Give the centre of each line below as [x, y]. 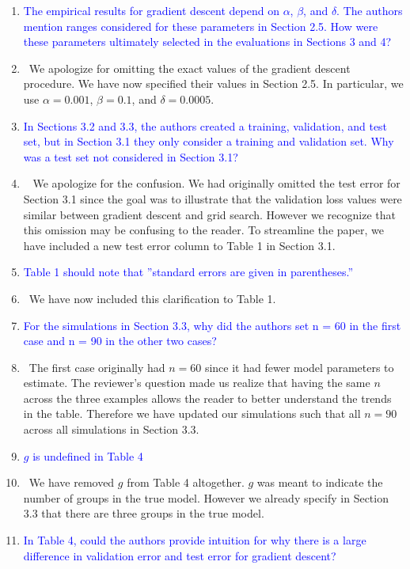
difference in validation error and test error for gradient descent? [180, 555]
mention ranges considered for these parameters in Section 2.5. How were [201, 26]
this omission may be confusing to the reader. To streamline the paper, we [203, 230]
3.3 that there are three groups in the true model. [144, 513]
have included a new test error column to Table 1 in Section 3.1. [179, 245]
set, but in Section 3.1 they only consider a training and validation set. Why [209, 141]
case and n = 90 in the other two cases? [120, 341]
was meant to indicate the [320, 482]
